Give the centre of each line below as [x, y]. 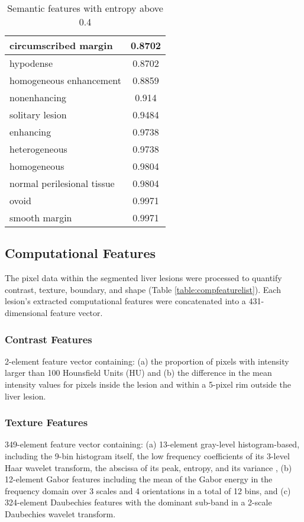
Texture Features [46, 422]
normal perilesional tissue [62, 183]
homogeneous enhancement [65, 80]
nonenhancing [38, 97]
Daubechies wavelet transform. [60, 513]
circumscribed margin [61, 45]
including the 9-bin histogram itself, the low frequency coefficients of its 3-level [147, 455]
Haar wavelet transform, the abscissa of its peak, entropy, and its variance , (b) [148, 467]
